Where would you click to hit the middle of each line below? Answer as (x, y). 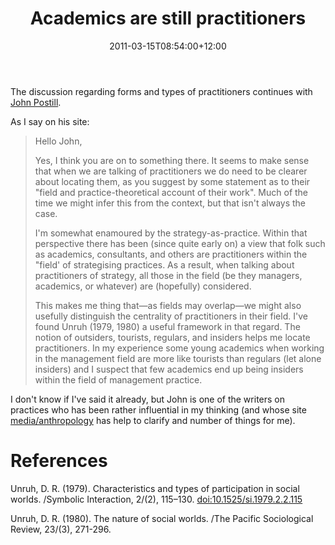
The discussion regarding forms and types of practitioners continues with (161, 91)
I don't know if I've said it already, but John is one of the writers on (147, 399)
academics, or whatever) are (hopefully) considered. (143, 286)
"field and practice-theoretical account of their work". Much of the (171, 192)
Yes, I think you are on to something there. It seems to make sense (172, 160)
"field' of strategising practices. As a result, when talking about (164, 264)
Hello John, (58, 141)
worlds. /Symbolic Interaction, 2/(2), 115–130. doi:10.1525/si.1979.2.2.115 (156, 499)
